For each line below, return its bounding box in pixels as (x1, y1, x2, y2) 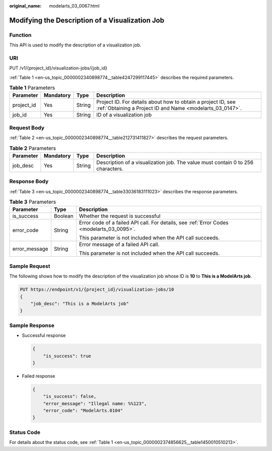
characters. (96, 165, 123, 172)
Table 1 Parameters (9, 84, 55, 91)
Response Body (9, 178, 49, 185)
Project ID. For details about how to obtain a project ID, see (96, 98, 236, 105)
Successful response (22, 332, 66, 339)
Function (9, 31, 32, 38)
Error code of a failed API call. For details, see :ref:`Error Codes (79, 219, 229, 227)
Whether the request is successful (79, 212, 161, 219)
